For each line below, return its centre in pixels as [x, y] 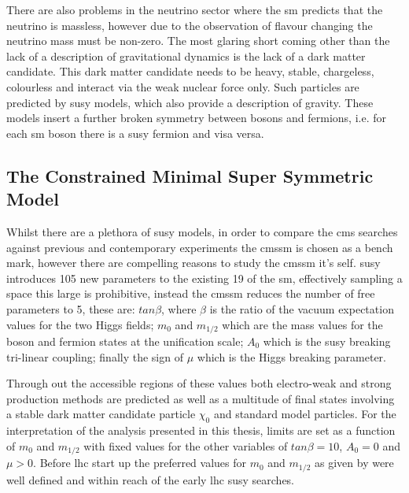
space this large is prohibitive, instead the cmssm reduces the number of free [191, 293]
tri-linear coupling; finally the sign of [95, 356]
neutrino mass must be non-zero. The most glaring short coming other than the [198, 41]
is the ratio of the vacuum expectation [302, 308]
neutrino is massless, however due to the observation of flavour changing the [190, 25]
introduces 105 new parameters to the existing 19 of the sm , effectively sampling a [204, 278]
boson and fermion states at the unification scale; [125, 341]
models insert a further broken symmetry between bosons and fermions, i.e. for [196, 118]
